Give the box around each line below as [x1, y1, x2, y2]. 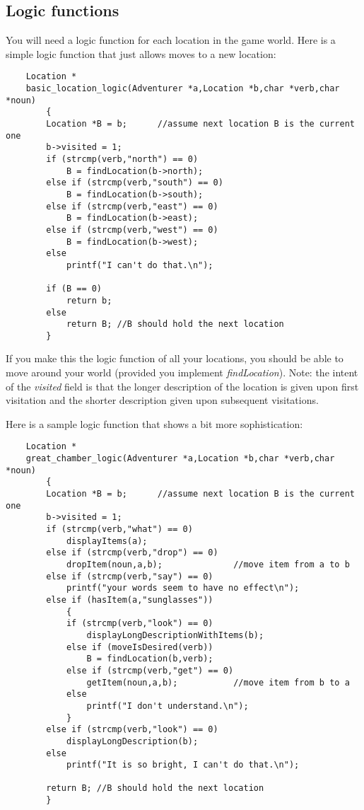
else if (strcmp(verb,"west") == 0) [46, 224, 218, 235]
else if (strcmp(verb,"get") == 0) [66, 665, 234, 676]
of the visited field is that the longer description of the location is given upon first [6, 378, 359, 393]
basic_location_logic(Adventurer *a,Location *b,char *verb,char [25, 83, 340, 94]
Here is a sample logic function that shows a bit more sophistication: [6, 416, 303, 431]
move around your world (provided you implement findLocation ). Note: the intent [6, 365, 358, 380]
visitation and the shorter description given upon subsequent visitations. [6, 393, 319, 407]
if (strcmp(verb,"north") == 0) [46, 154, 199, 164]
